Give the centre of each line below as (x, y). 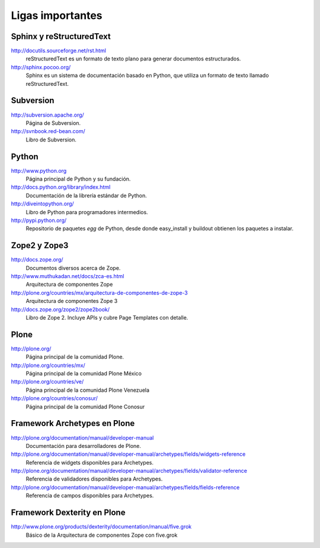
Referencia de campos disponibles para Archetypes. (90, 496)
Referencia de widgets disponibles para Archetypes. (90, 462)
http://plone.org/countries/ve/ (47, 382)
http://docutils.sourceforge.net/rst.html (59, 51)
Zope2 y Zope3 (40, 246)
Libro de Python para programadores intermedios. (87, 212)
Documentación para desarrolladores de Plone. (84, 446)
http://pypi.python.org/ (39, 220)
